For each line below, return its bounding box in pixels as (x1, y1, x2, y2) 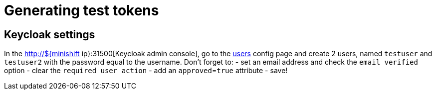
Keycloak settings (4, 28, 95, 41)
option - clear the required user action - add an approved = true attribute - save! (4, 66, 288, 75)
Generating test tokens (4, 2, 159, 19)
